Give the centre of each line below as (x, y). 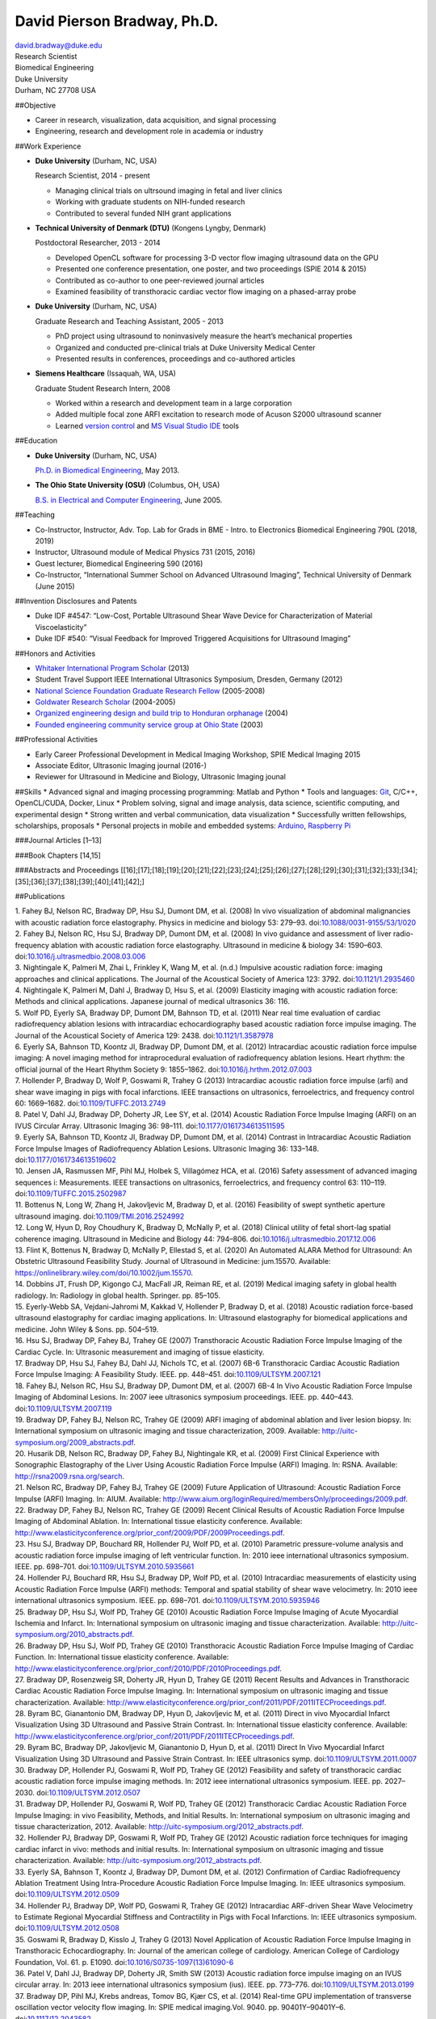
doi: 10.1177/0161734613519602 (65, 1160)
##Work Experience (48, 146)
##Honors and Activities (55, 653)
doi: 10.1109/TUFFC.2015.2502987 (71, 1194)
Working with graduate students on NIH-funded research (150, 202)
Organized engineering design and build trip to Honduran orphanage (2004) (161, 713)
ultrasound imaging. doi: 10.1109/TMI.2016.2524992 (100, 1216)
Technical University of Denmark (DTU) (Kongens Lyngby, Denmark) (151, 228)
